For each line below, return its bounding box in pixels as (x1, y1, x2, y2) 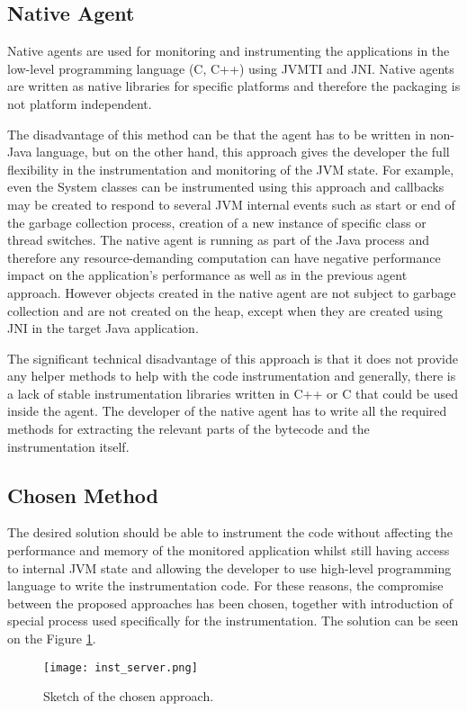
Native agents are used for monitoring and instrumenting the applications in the (7, 41, 450, 60)
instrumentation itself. (7, 436, 130, 455)
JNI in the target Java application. (7, 319, 199, 337)
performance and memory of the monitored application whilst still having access (7, 541, 450, 560)
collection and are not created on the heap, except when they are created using (7, 301, 443, 319)
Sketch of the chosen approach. (43, 687, 214, 706)
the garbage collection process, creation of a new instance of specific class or (7, 212, 427, 231)
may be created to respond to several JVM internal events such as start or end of (7, 194, 455, 213)
